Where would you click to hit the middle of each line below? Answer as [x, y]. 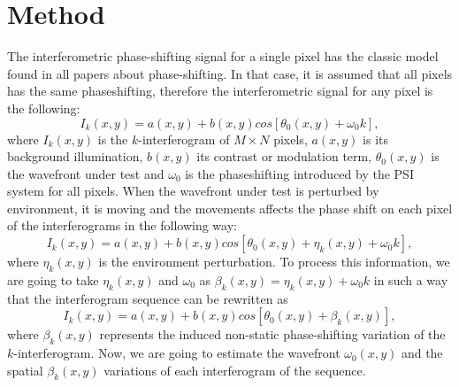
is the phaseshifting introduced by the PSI [299, 173]
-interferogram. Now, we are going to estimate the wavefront [177, 353]
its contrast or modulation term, [284, 156]
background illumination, [75, 156]
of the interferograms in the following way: [122, 225]
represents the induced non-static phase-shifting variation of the [272, 334]
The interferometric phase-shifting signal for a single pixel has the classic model [223, 56]
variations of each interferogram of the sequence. [235, 370]
